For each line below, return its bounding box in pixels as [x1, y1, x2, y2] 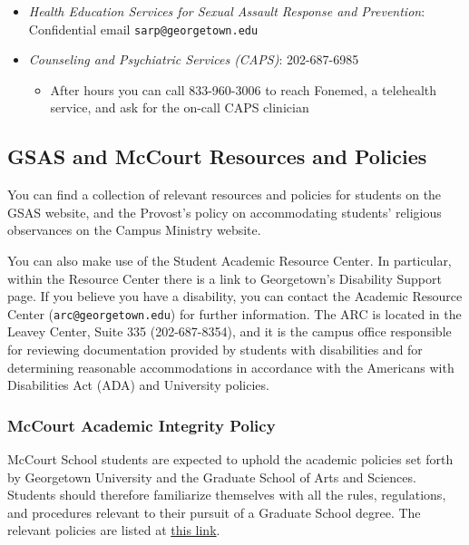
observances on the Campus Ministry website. [7, 220, 261, 239]
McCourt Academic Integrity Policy [7, 414, 276, 436]
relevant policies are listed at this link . [7, 521, 220, 540]
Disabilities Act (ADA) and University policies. [7, 375, 269, 394]
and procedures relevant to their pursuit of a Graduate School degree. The [7, 502, 421, 521]
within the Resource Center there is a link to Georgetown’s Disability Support [7, 268, 442, 287]
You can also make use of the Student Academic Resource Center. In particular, [7, 251, 452, 270]
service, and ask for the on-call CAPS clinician [50, 98, 309, 117]
